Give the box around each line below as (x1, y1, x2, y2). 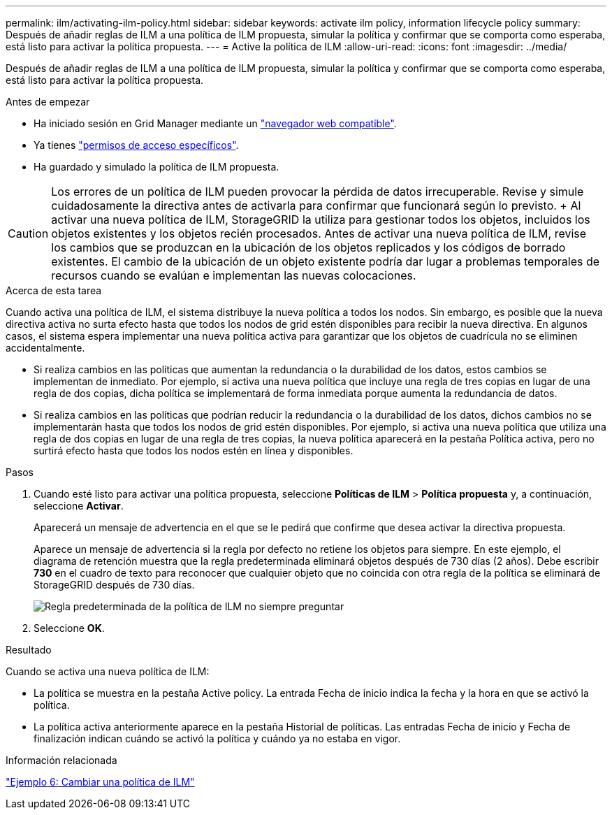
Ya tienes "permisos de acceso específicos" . (34, 139, 239, 151)
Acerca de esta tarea (6, 284, 102, 296)
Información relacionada (6, 754, 117, 766)
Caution (8, 226, 49, 240)
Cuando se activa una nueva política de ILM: (6, 665, 210, 677)
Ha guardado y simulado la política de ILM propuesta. (34, 161, 279, 173)
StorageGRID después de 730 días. (34, 579, 195, 591)
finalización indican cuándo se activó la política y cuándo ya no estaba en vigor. (34, 733, 401, 744)
